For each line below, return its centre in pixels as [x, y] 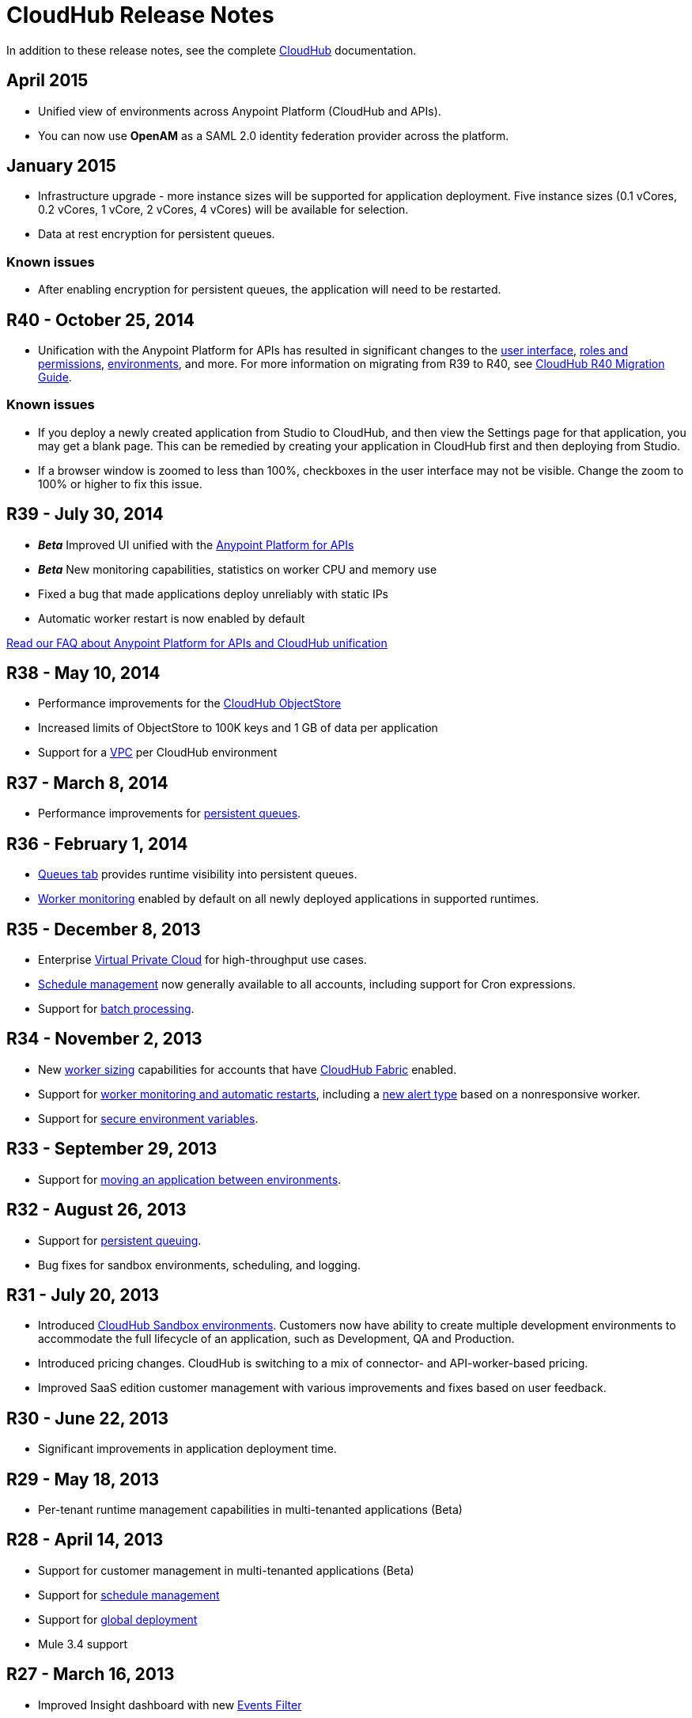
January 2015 [61, 166]
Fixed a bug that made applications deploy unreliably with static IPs [214, 594]
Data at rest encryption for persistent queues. [157, 234]
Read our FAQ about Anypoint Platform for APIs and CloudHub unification [197, 643]
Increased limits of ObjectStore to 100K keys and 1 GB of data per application [238, 728]
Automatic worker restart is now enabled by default [172, 618]
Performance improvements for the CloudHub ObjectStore [190, 704]
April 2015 [47, 81]
